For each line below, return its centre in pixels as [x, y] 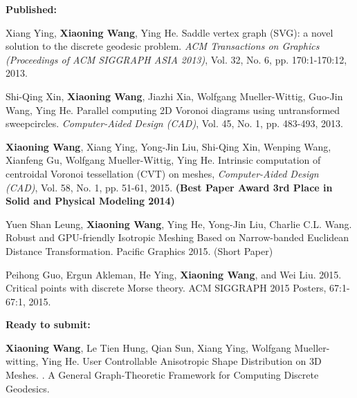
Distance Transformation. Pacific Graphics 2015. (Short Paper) [139, 250]
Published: [31, 9]
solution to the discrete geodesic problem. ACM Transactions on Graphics [163, 46]
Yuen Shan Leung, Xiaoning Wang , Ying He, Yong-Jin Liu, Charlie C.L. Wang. [179, 224]
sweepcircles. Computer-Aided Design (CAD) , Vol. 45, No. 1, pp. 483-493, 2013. [174, 123]
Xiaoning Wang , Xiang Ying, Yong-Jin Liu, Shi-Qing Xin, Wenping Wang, [168, 146]
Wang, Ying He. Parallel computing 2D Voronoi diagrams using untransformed [173, 110]
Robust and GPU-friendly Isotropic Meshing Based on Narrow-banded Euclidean [177, 237]
